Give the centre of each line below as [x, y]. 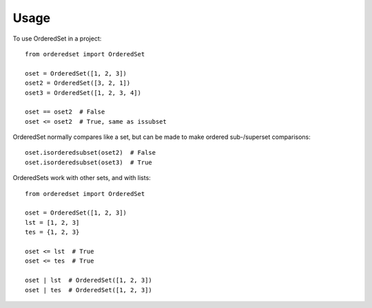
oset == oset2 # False [65, 112]
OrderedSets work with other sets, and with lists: [82, 178]
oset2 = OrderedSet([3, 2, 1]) [78, 83]
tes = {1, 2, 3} [52, 232]
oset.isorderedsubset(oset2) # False [91, 153]
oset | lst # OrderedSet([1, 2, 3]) [89, 280]
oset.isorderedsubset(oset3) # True [89, 162]
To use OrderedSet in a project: [57, 38]
